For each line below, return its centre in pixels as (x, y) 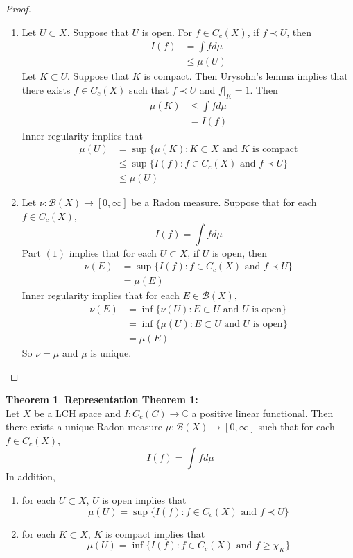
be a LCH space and (78, 413)
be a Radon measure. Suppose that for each (224, 202)
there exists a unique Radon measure (84, 426)
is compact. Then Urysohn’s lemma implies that (246, 76)
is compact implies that (155, 533)
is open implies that (144, 500)
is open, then (239, 252)
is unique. (111, 352)
